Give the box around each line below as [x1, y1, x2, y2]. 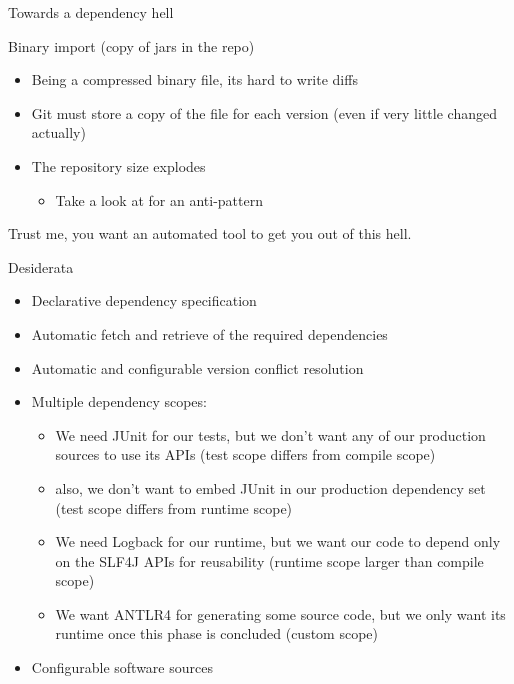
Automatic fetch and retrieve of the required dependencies [31, 323, 388, 344]
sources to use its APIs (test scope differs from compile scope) [55, 444, 436, 465]
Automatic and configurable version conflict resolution [31, 357, 364, 378]
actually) [31, 122, 86, 143]
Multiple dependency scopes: [31, 391, 207, 412]
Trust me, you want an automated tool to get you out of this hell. [8, 223, 412, 244]
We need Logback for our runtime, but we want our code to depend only [55, 531, 501, 552]
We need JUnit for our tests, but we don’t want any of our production [55, 424, 486, 445]
